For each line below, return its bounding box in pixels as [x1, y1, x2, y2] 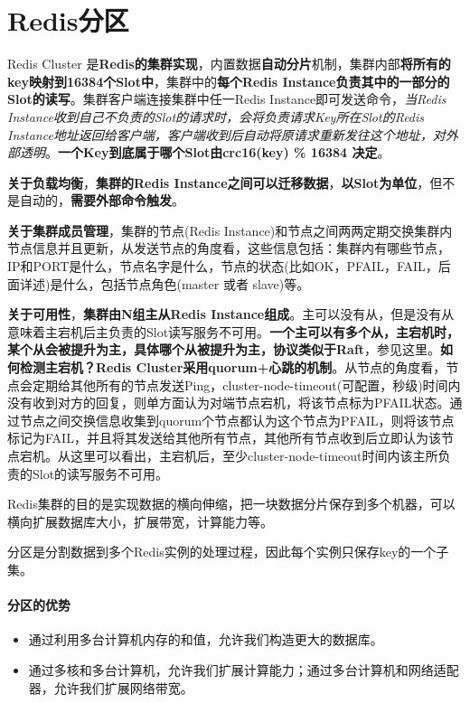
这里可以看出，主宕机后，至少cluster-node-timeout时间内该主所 [70, 446, 438, 464]
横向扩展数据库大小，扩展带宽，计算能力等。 [7, 511, 273, 530]
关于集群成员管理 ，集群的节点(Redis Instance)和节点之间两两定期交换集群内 [7, 220, 453, 239]
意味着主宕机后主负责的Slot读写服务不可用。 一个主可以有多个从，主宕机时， [7, 322, 460, 341]
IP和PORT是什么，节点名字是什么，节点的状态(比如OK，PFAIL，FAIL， [7, 257, 438, 276]
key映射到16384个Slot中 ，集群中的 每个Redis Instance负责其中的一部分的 [7, 71, 450, 90]
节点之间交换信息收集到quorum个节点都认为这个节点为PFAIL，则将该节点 [19, 410, 455, 429]
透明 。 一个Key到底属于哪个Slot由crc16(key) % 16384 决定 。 [19, 143, 390, 162]
